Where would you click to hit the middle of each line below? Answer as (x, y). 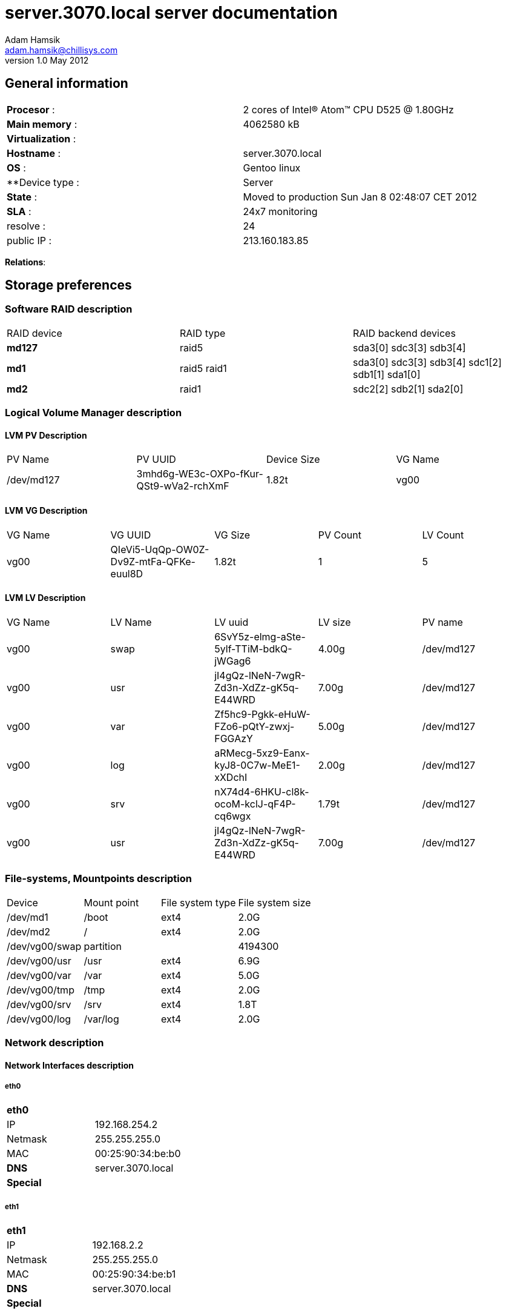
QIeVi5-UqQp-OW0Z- (160, 549)
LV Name (131, 622)
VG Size (232, 535)
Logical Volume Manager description (94, 413)
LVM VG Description (46, 511)
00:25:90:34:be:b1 (134, 1274)
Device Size (293, 460)
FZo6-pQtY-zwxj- (255, 726)
